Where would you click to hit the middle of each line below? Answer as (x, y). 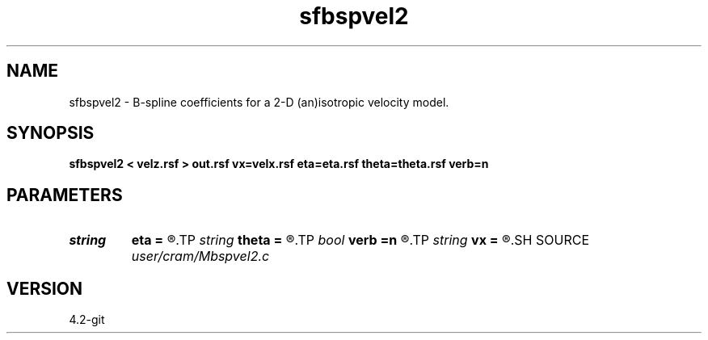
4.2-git (87, 320)
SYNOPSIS (51, 133)
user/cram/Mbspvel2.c (200, 256)
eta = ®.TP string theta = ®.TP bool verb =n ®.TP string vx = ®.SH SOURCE (360, 240)
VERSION (45, 288)
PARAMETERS (65, 195)
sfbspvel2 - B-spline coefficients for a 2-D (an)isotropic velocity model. (259, 102)
